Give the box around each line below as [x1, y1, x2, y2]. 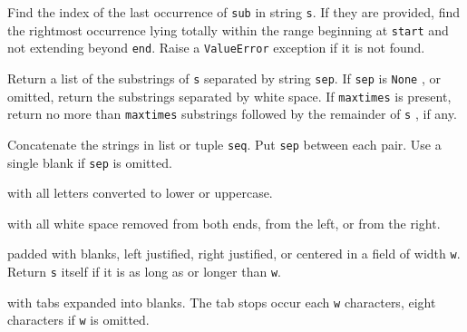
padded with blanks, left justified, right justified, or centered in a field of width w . [7, 244, 461, 263]
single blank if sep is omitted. [7, 152, 172, 171]
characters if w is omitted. [7, 310, 150, 329]
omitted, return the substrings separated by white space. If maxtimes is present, [7, 86, 452, 105]
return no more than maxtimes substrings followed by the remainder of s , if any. [7, 104, 457, 123]
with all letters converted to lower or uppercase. [7, 183, 273, 202]
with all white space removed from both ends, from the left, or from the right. [7, 213, 441, 232]
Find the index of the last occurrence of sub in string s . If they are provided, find [7, 3, 461, 21]
